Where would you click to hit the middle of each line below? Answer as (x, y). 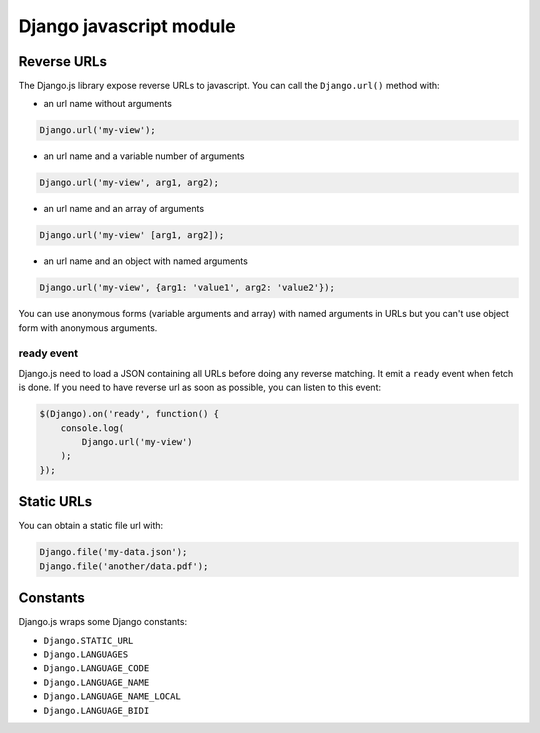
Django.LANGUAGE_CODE (96, 668)
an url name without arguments (107, 104)
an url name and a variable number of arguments (144, 156)
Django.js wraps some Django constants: (103, 622)
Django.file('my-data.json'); (113, 552)
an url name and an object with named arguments (146, 261)
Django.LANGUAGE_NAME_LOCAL (112, 696)
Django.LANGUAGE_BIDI (96, 710)
